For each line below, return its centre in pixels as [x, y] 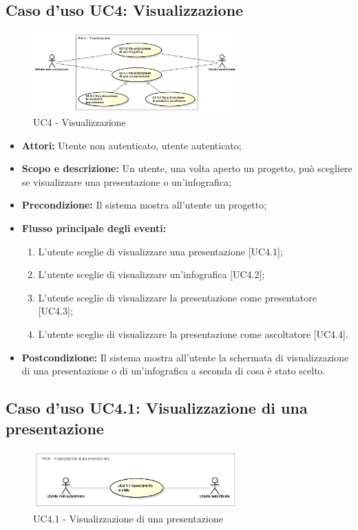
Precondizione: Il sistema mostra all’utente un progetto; [144, 205]
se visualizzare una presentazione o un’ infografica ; [126, 181]
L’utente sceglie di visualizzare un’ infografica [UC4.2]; [151, 274]
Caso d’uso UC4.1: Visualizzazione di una [157, 408]
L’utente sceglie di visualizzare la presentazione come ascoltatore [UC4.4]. [193, 333]
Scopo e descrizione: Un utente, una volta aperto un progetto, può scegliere [187, 168]
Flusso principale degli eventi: [94, 227]
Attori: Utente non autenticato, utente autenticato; [131, 145]
